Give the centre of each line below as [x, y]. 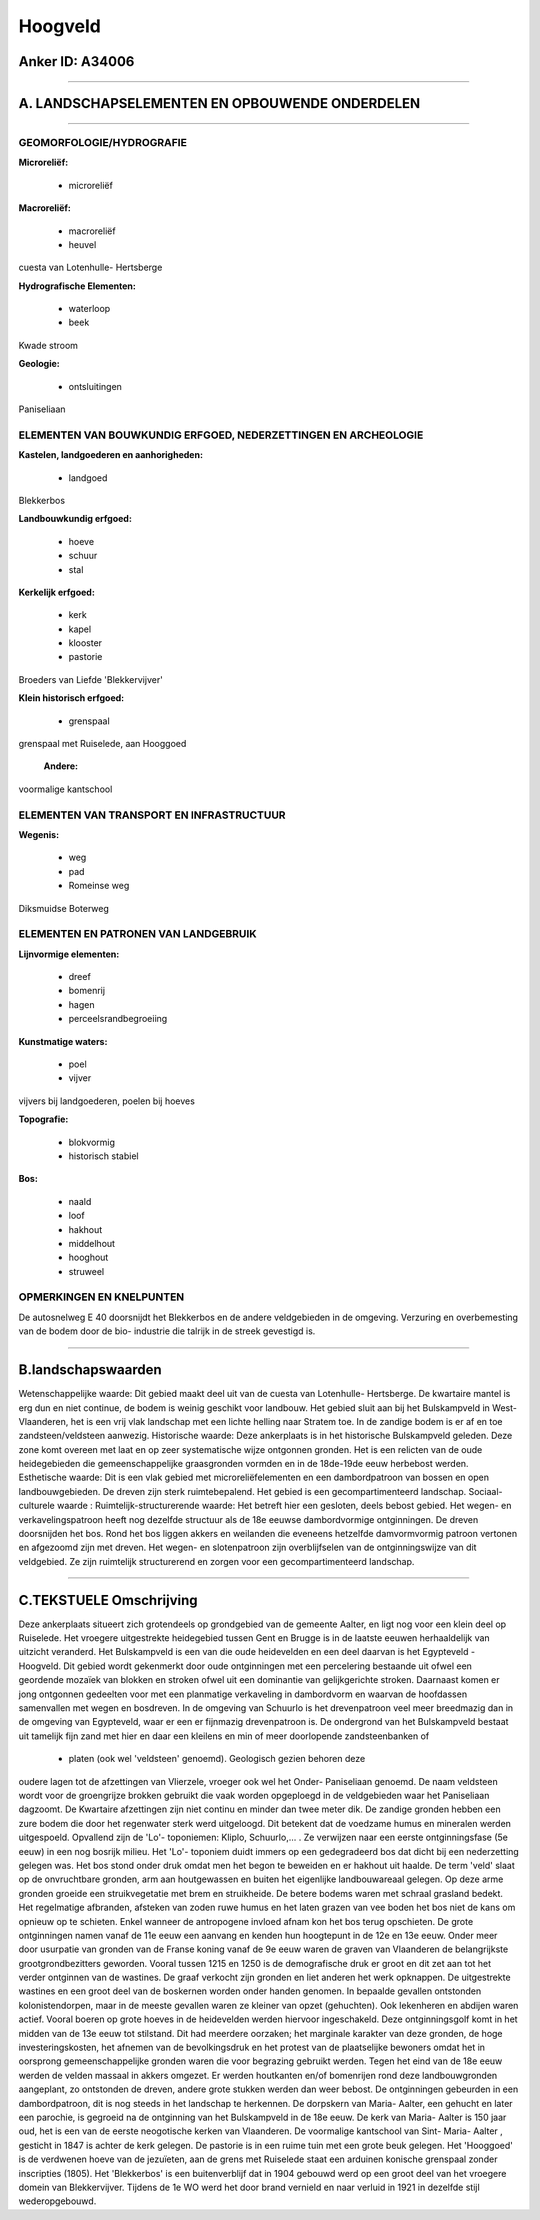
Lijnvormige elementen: [69, 954]
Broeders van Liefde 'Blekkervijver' [91, 679]
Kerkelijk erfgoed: [56, 592]
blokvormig [91, 1142]
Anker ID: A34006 [76, 61]
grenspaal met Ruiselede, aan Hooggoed [102, 744]
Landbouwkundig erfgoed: [75, 519]
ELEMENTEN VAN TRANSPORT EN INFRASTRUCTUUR [152, 815]
